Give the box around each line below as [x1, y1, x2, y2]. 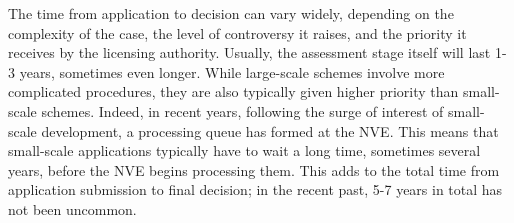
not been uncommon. [8, 198, 137, 219]
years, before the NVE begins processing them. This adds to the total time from [8, 159, 500, 180]
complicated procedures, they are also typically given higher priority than [8, 81, 459, 102]
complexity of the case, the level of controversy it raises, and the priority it [8, 22, 467, 43]
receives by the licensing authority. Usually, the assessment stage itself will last [8, 42, 491, 63]
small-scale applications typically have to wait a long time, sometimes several [8, 140, 481, 161]
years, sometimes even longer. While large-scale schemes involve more [19, 61, 445, 82]
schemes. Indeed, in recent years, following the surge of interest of [41, 100, 444, 121]
